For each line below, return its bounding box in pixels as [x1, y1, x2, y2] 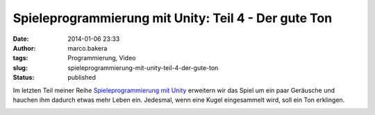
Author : [12, 44, 36, 52]
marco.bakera [67, 44, 108, 52]
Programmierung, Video [67, 54, 136, 62]
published [67, 73, 97, 82]
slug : [12, 63, 28, 72]
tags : [12, 54, 28, 62]
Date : [12, 35, 29, 43]
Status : [12, 73, 35, 82]
